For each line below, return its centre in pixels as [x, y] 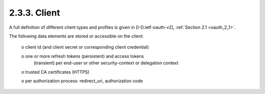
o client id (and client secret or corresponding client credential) [85, 47]
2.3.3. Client [35, 13]
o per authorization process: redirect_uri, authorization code [82, 81]
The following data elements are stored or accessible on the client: [77, 36]
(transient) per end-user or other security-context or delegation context [106, 63]
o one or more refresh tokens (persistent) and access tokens [83, 56]
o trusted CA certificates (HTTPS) [55, 72]
